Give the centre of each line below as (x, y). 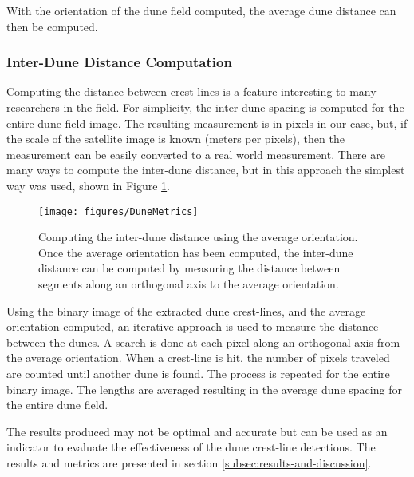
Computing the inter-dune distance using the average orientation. (198, 237)
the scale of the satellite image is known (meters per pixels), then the (175, 139)
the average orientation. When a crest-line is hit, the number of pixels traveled (198, 358)
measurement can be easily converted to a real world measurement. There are (196, 154)
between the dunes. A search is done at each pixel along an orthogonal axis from (203, 342)
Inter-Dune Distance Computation (119, 62)
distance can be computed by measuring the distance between (189, 268)
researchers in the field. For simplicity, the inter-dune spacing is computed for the (205, 107)
